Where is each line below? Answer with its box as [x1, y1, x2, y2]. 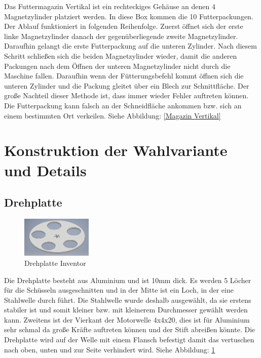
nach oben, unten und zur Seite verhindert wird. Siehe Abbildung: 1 [4, 344, 215, 354]
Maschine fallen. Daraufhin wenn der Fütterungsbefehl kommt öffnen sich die [4, 70, 244, 81]
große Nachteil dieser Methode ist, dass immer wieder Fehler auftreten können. [4, 90, 249, 101]
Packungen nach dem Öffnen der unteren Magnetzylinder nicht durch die [4, 60, 231, 71]
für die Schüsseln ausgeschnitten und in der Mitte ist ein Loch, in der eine [4, 285, 234, 295]
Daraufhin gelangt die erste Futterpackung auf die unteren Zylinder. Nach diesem [4, 41, 257, 51]
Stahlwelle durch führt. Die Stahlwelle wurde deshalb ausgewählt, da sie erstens [4, 294, 251, 305]
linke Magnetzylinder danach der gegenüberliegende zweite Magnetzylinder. [4, 30, 238, 41]
